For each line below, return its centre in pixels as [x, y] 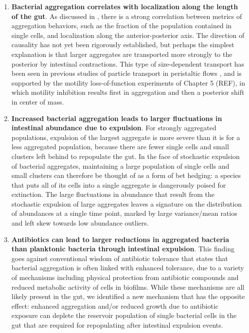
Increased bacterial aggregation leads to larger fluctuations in [117, 118]
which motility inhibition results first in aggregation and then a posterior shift [128, 92]
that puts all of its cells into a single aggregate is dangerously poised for [119, 184]
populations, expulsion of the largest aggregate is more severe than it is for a [126, 137]
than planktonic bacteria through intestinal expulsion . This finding [123, 249]
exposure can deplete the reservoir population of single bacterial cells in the [124, 315]
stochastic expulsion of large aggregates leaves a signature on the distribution [126, 203]
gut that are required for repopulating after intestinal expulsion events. [117, 325]
